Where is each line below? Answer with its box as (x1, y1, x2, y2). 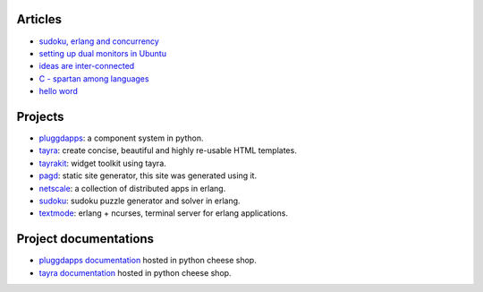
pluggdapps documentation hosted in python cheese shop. (38, 255, 257, 266)
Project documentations (16, 231, 155, 246)
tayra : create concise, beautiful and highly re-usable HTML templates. (38, 145, 297, 156)
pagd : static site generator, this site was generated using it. (38, 170, 258, 181)
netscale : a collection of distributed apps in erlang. (38, 183, 226, 193)
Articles (16, 12, 63, 27)
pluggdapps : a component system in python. (38, 133, 204, 143)
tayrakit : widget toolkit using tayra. (38, 158, 167, 168)
